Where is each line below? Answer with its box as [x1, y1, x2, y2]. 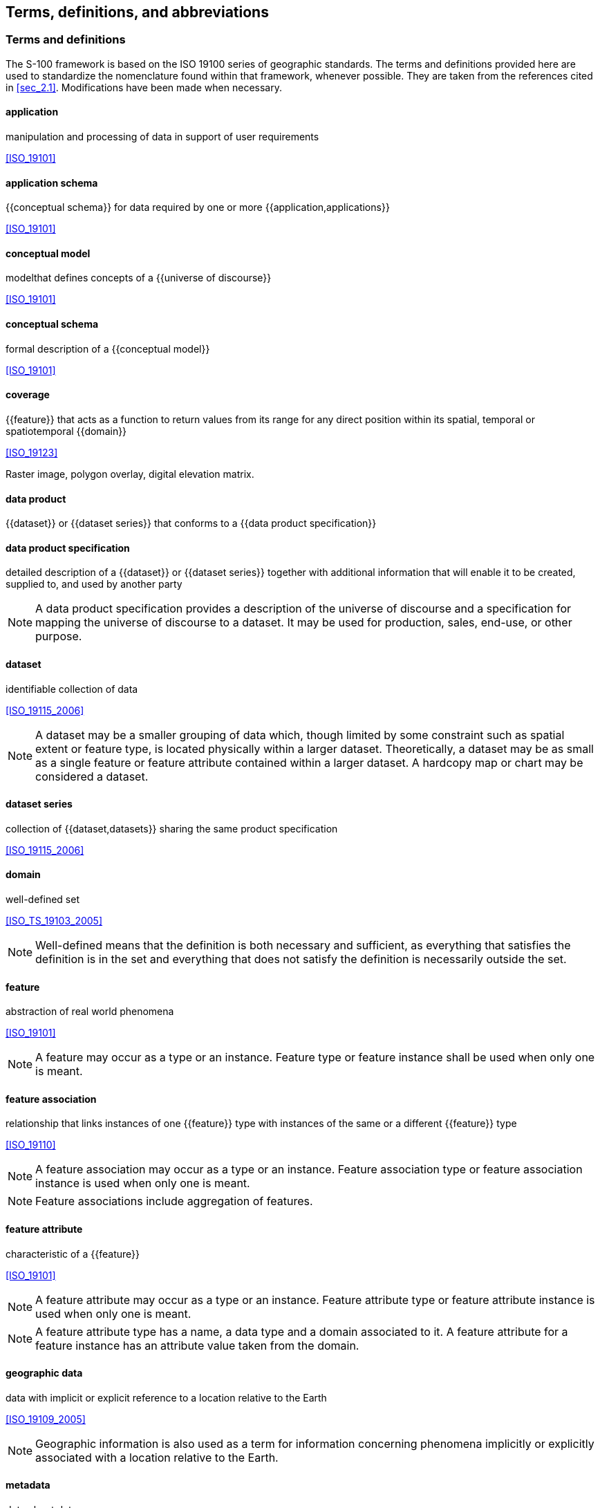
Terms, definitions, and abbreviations [6, 3, 269, 21]
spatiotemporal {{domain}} [6, 425, 127, 437]
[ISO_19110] [6, 1139, 56, 1151]
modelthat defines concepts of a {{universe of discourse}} [6, 272, 272, 284]
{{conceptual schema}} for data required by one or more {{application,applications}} [6, 201, 390, 214]
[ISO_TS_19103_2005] [6, 914, 103, 927]
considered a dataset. [35, 769, 149, 783]
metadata [6, 1479, 50, 1491]
